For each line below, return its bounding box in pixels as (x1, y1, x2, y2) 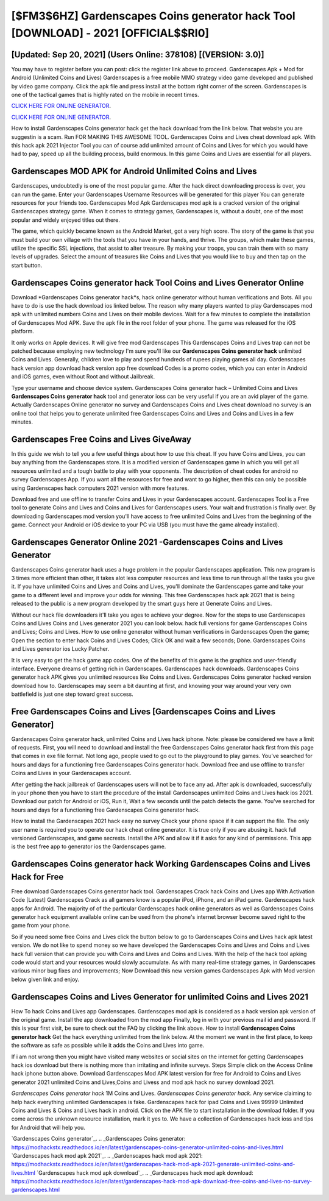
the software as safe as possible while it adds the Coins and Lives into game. (11, 1042, 205, 1049)
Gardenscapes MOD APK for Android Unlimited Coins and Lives (11, 166, 257, 177)
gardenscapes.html (11, 1186, 60, 1194)
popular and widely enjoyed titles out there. (11, 216, 120, 224)
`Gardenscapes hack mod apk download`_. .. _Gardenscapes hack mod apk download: (37, 1169, 253, 1176)
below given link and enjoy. (11, 976, 80, 983)
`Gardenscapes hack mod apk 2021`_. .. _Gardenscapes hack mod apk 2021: (11, 1152, 203, 1159)
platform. (11, 328, 35, 335)
